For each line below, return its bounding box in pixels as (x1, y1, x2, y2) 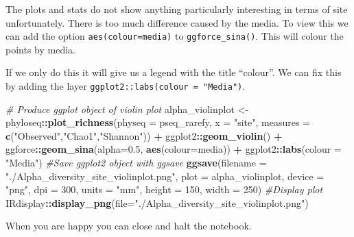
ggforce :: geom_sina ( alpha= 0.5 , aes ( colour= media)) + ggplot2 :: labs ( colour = (5, 142, 342, 156)
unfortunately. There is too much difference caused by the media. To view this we (5, 15, 349, 29)
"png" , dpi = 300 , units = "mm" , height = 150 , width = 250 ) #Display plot (5, 182, 323, 197)
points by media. (5, 42, 75, 56)
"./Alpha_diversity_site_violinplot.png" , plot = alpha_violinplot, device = (5, 169, 324, 183)
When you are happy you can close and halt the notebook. (5, 219, 252, 233)
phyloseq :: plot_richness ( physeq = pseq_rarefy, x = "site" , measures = (5, 115, 310, 129)
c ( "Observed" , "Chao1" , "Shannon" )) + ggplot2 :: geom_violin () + (5, 128, 283, 142)
